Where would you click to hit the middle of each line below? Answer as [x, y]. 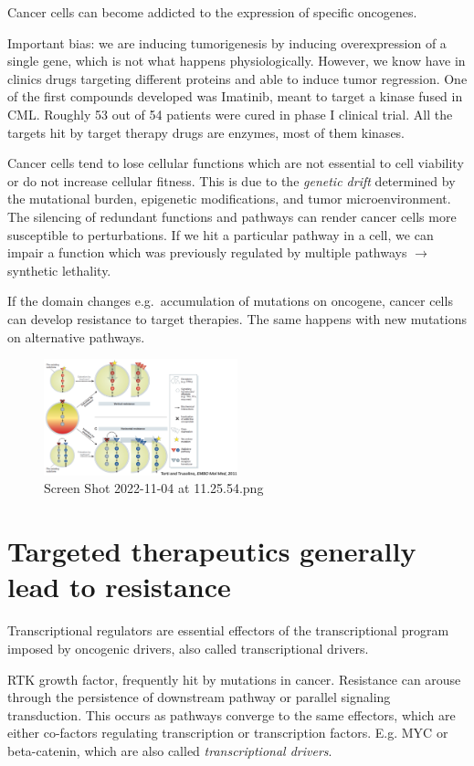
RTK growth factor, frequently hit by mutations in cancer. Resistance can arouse [234, 679]
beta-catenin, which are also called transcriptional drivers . [170, 750]
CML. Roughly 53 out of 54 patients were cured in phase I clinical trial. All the [230, 114]
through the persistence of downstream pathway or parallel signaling [199, 697]
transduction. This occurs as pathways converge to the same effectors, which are [232, 714]
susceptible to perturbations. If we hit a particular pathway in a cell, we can [221, 234]
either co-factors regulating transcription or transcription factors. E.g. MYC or [228, 733]
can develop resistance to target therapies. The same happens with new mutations [237, 318]
